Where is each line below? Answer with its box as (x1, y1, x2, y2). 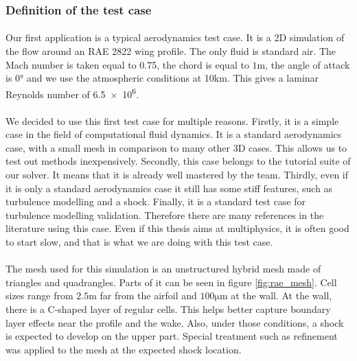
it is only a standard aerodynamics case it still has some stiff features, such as (5, 180, 333, 195)
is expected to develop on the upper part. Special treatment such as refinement (5, 329, 338, 343)
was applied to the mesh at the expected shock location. (5, 342, 242, 356)
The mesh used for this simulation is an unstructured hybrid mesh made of (5, 261, 321, 276)
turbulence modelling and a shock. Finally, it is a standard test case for (5, 194, 306, 209)
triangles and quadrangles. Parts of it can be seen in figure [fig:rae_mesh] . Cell (5, 275, 337, 289)
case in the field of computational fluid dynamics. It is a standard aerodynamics (5, 127, 342, 141)
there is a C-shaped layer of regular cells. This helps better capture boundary (5, 301, 331, 316)
